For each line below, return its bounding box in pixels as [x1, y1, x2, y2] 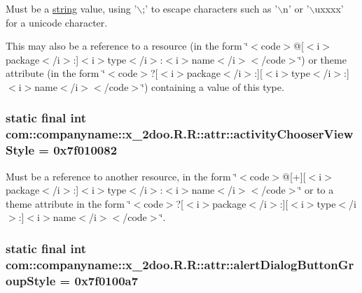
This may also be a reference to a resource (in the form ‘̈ [6, 38, 249, 53]
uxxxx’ [314, 1, 344, 15]
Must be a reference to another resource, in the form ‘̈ [6, 169, 237, 183]
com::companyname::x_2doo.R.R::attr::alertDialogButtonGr [6, 255, 354, 273]
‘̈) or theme [298, 52, 347, 66]
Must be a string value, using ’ [6, 1, 137, 15]
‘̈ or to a [298, 183, 334, 197]
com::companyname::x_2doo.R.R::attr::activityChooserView [6, 125, 354, 143]
